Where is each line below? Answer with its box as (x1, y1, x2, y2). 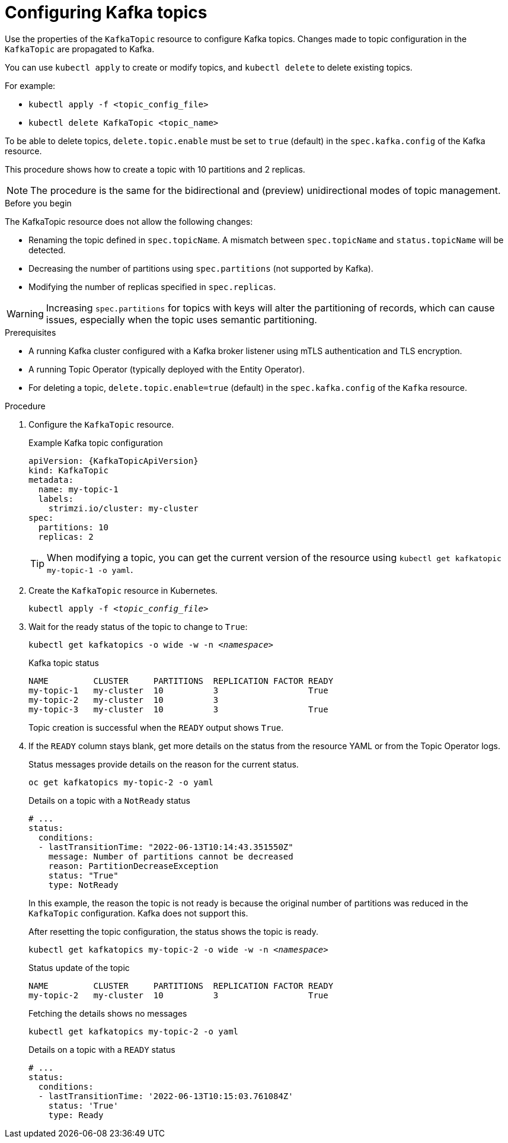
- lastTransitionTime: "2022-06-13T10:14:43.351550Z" (38, 842, 293, 852)
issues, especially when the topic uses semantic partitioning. (46, 313, 317, 326)
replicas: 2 (38, 531, 94, 542)
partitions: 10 (38, 522, 108, 532)
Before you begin (5, 198, 72, 208)
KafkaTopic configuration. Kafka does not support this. (28, 908, 248, 918)
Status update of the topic (28, 962, 130, 973)
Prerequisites (5, 327, 56, 338)
